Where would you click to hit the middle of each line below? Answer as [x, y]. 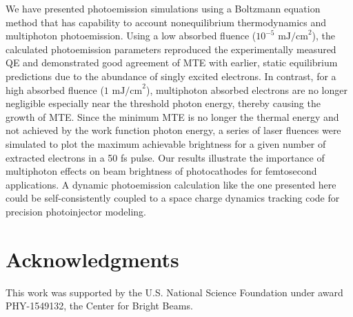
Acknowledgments [92, 259]
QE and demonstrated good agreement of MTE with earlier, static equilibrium [172, 63]
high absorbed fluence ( [55, 89]
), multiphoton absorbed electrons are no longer [246, 89]
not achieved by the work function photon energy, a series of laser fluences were [173, 130]
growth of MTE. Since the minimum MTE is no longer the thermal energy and [172, 116]
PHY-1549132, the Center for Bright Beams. [99, 306]
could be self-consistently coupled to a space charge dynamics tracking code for [173, 198]
